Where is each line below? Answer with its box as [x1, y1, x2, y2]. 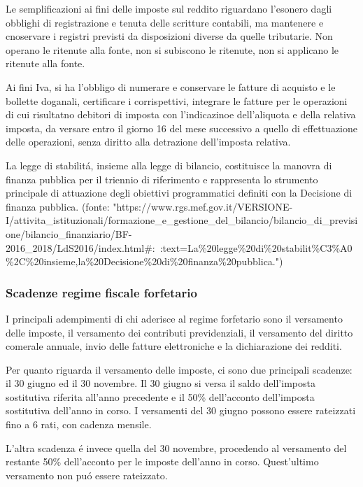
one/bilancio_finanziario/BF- [6, 226, 132, 241]
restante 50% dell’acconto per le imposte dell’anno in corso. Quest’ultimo [6, 454, 319, 469]
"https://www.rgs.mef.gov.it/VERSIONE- [113, 199, 293, 213]
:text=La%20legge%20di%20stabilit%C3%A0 [159, 240, 353, 255]
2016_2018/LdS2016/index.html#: [6, 240, 155, 255]
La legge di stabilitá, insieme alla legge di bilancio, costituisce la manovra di [6, 157, 332, 172]
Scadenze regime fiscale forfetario [6, 283, 197, 301]
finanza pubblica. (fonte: [6, 199, 110, 213]
